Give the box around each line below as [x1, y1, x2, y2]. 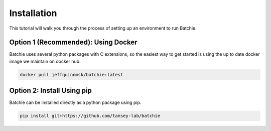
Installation [9, 8, 57, 19]
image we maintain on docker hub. [9, 58, 81, 64]
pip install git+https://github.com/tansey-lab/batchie [20, 113, 161, 119]
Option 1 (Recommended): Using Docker [9, 38, 138, 47]
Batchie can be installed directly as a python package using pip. [9, 99, 142, 105]
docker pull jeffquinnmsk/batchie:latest [20, 72, 123, 77]
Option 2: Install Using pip [9, 86, 92, 95]
